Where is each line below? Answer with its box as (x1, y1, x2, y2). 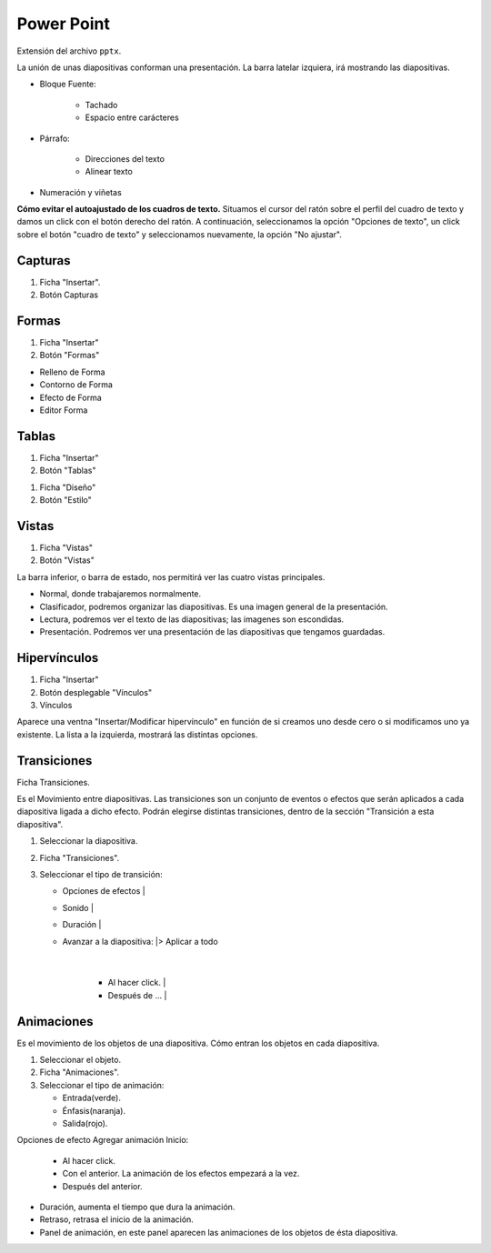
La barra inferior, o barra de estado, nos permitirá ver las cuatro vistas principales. (16, 571, 326, 582)
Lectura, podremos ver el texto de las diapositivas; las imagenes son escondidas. (39, 614, 345, 625)
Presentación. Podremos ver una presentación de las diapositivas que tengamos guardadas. (39, 626, 386, 637)
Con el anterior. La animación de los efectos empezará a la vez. (62, 1168, 300, 1179)
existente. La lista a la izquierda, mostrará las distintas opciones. (16, 728, 258, 740)
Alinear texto (85, 166, 134, 177)
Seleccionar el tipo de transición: (39, 869, 163, 880)
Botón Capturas (39, 289, 99, 300)
